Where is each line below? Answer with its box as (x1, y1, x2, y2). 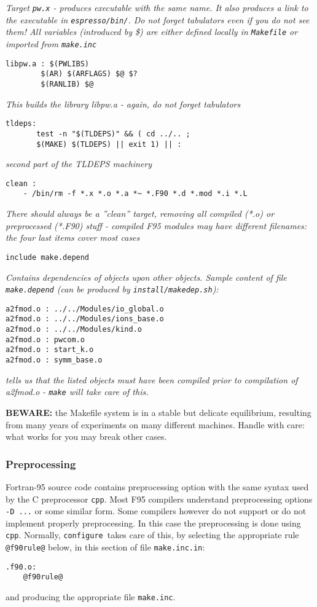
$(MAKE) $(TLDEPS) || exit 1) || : (36, 139, 182, 149)
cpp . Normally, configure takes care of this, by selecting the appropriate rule (6, 528, 299, 541)
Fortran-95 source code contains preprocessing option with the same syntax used (6, 480, 309, 493)
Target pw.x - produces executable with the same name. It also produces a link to (6, 1, 308, 14)
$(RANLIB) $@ (41, 79, 94, 88)
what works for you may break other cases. (6, 430, 167, 443)
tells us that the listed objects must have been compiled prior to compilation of (6, 373, 298, 386)
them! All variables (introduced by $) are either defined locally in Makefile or (6, 25, 298, 38)
